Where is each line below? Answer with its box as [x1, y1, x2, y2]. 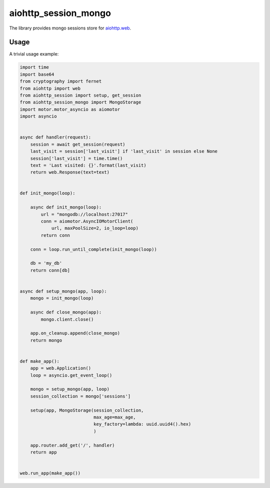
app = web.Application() [30, 365, 91, 371]
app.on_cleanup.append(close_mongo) [30, 330, 120, 336]
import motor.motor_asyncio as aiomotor [19, 106, 120, 112]
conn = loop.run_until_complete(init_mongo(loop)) [30, 246, 157, 252]
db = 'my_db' [30, 260, 62, 266]
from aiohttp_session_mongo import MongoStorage [19, 99, 141, 105]
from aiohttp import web [19, 85, 81, 91]
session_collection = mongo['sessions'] [30, 393, 131, 399]
